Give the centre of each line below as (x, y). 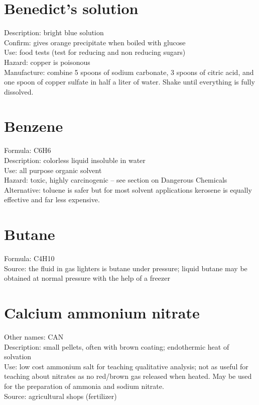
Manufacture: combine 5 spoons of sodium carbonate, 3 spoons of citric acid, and (129, 72)
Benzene (34, 126)
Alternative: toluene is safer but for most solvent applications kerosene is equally (128, 189)
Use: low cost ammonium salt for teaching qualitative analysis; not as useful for (126, 366)
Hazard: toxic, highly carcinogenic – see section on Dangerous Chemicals (116, 180)
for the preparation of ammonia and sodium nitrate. (84, 386)
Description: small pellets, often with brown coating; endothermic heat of (117, 346)
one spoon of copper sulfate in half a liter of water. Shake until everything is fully (129, 82)
